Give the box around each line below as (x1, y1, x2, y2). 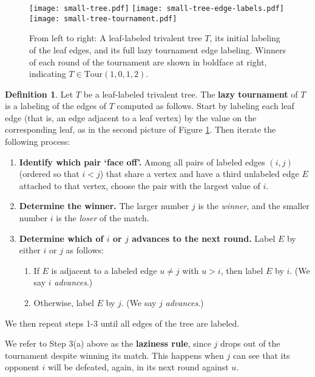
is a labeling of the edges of (5, 99, 106, 112)
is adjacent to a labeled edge (51, 264, 157, 276)
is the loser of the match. (56, 212, 149, 224)
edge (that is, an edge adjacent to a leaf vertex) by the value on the (5, 111, 257, 124)
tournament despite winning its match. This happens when (5, 349, 224, 361)
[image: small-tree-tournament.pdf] (29, 14, 177, 23)
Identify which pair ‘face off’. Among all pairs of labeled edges (19, 155, 265, 168)
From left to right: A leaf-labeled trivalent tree (29, 32, 202, 44)
